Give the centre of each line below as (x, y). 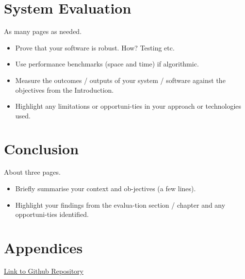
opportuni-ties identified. (52, 214)
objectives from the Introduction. (65, 90)
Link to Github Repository (44, 271)
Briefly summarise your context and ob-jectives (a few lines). (106, 188)
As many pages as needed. (43, 31)
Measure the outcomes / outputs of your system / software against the (120, 80)
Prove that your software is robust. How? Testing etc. (95, 47)
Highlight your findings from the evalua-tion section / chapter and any (120, 205)
